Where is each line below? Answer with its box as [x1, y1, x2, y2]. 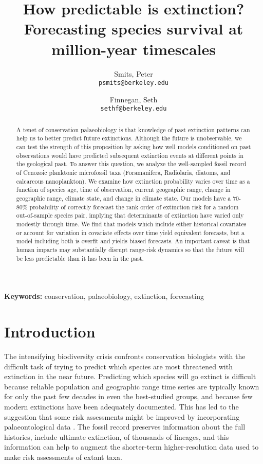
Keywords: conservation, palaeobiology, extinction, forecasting [4, 291, 204, 301]
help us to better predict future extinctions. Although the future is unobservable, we [16, 134, 242, 142]
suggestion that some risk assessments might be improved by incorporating [4, 411, 240, 422]
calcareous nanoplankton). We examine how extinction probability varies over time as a [16, 176, 250, 185]
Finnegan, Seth [109, 94, 158, 104]
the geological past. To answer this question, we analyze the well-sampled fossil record [16, 159, 247, 168]
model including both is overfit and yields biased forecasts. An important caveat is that [16, 237, 250, 245]
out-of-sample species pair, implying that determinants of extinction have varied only [16, 211, 244, 220]
